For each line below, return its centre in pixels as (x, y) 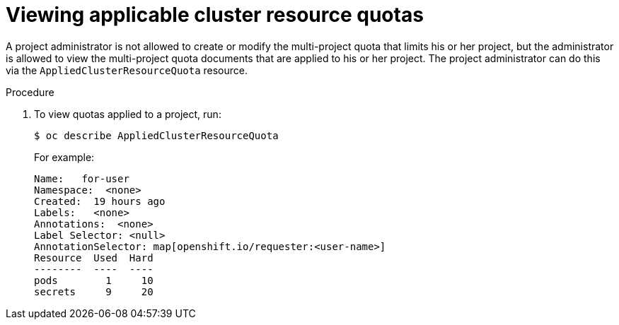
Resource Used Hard (94, 258)
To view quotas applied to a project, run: (128, 114)
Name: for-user (82, 178)
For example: (64, 157)
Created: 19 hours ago (100, 201)
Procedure (30, 92)
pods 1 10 (94, 280)
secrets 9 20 (94, 291)
